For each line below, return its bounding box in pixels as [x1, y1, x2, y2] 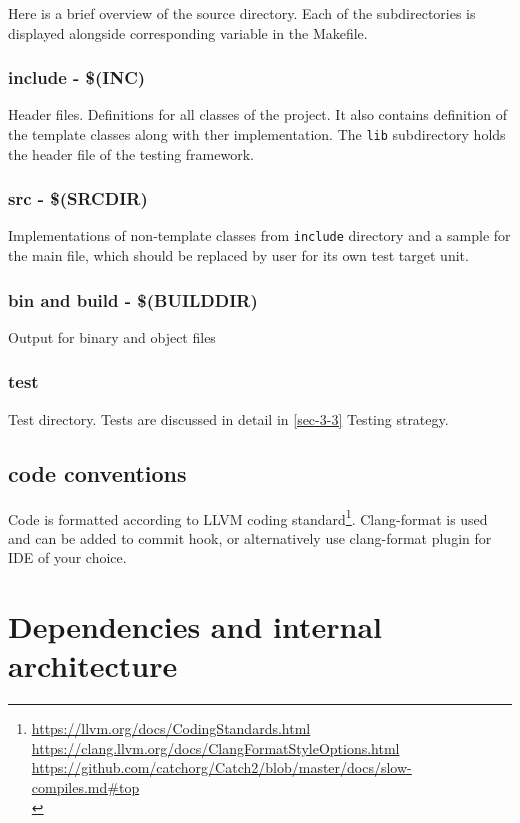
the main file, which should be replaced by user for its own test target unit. [8, 245, 469, 266]
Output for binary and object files [8, 326, 216, 347]
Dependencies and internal [8, 606, 382, 647]
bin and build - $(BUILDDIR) [8, 287, 258, 312]
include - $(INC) [8, 65, 146, 90]
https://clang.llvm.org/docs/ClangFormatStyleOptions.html [31, 737, 400, 758]
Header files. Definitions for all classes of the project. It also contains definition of [8, 104, 508, 125]
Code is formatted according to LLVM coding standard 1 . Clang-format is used [8, 505, 488, 529]
